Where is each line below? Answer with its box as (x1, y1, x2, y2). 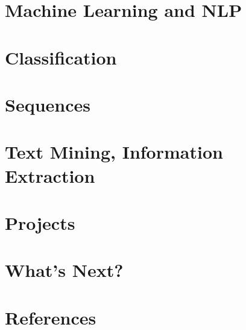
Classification (5, 45, 117, 69)
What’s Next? (5, 258, 124, 282)
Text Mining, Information (5, 139, 223, 164)
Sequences (5, 92, 90, 116)
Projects (5, 210, 75, 235)
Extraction (5, 163, 95, 188)
